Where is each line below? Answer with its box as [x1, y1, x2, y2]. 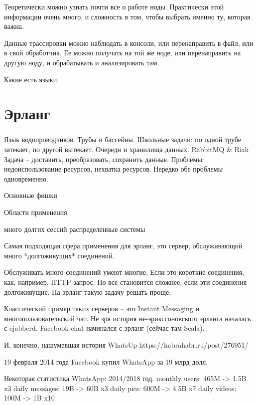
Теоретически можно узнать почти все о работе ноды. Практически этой [4, 1, 224, 11]
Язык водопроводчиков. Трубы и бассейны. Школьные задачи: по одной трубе [4, 134, 241, 145]
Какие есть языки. [4, 74, 59, 84]
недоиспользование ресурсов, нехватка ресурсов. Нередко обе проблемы [4, 164, 223, 174]
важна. [4, 21, 24, 31]
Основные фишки [4, 190, 57, 201]
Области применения [4, 207, 67, 217]
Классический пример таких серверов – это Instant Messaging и [4, 303, 199, 314]
